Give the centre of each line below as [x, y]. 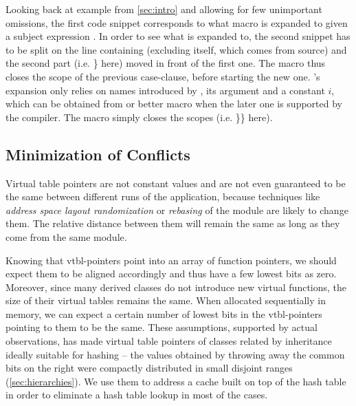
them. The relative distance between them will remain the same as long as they [173, 223]
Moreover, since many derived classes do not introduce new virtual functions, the [176, 287]
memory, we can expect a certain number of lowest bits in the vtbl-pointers [164, 313]
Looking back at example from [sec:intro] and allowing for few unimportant [164, 9]
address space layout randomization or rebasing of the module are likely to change [177, 210]
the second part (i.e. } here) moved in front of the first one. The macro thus [166, 63]
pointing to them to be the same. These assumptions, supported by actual [162, 327]
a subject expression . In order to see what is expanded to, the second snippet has [178, 36]
